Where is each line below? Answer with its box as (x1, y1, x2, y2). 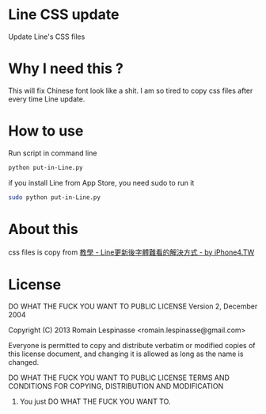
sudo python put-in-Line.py (8, 193, 101, 201)
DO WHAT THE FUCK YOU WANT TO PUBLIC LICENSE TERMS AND (8, 373, 230, 382)
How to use (8, 122, 84, 140)
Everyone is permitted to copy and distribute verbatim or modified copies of (8, 341, 256, 351)
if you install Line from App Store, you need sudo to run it (8, 178, 195, 187)
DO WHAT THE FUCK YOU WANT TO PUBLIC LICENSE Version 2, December (8, 301, 258, 311)
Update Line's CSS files (8, 32, 85, 41)
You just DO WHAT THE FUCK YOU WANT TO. (19, 397, 171, 406)
